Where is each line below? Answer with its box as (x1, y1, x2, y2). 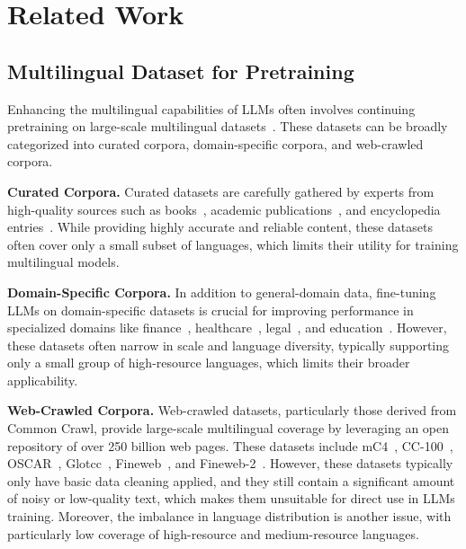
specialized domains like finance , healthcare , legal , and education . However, (7, 318, 447, 337)
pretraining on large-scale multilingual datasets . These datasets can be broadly (7, 117, 448, 136)
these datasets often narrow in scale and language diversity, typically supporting (7, 335, 450, 354)
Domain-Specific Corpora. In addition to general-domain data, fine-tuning (7, 282, 436, 301)
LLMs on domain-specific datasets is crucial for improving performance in (7, 300, 414, 319)
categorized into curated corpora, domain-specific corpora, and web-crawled (7, 134, 424, 153)
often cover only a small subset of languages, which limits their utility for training (7, 235, 459, 253)
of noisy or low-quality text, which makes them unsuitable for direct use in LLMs (7, 489, 455, 508)
